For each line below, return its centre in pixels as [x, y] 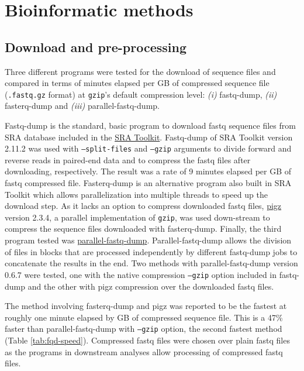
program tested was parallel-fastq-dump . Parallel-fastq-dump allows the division [148, 240]
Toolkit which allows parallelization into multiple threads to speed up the [136, 194]
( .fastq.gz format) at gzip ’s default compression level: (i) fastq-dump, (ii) [141, 94]
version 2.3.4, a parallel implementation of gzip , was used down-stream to [137, 217]
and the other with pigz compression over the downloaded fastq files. [151, 286]
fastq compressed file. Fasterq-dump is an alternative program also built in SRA [148, 183]
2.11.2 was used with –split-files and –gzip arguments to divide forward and [148, 148]
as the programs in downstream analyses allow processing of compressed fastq [144, 351]
